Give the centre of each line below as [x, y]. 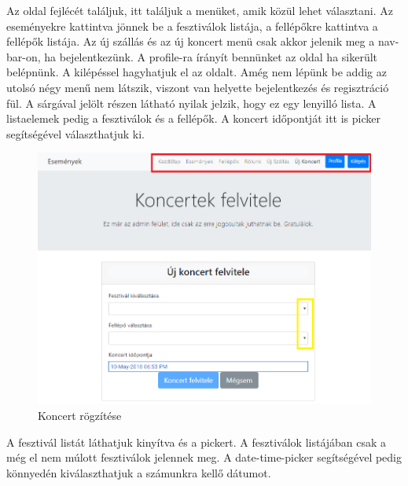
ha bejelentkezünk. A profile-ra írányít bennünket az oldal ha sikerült [211, 56]
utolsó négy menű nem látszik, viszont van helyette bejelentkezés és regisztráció [198, 87]
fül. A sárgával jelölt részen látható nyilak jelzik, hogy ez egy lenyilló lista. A [191, 103]
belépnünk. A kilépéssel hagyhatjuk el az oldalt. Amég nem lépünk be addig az [197, 72]
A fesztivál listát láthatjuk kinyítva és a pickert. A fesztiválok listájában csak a [197, 442]
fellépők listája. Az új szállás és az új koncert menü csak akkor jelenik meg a [191, 41]
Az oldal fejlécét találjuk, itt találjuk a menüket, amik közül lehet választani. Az [200, 10]
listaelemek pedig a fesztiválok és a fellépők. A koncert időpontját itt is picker [193, 118]
